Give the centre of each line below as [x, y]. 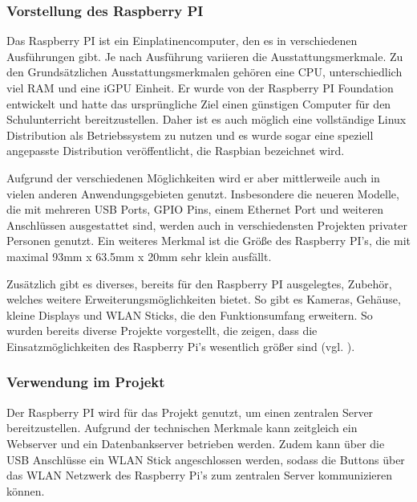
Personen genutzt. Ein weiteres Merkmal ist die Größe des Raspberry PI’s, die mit [208, 241]
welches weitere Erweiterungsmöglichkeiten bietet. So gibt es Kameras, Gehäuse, [204, 299]
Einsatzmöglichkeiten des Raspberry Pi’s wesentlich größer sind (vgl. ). [181, 346]
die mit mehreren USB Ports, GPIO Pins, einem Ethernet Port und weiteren [195, 209]
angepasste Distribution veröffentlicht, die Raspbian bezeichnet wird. [176, 151]
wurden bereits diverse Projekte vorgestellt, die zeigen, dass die [162, 331]
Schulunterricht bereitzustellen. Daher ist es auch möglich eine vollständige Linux [206, 119]
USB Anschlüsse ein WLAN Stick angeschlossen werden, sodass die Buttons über [206, 459]
